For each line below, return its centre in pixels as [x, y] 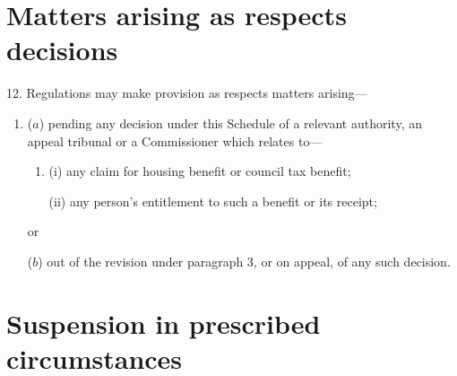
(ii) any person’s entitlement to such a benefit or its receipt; [213, 201]
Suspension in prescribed [164, 323]
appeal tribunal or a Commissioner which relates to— [175, 140]
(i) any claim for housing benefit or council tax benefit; [200, 171]
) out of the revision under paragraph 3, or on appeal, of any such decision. [244, 261]
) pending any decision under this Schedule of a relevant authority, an [230, 122]
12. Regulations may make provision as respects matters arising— [187, 93]
